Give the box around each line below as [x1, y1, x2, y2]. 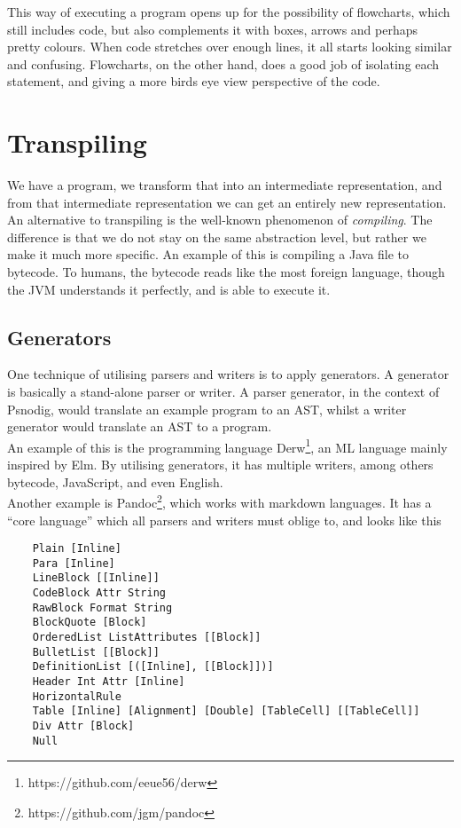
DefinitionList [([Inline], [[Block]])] [32, 660, 274, 674]
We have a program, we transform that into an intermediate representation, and [7, 176, 442, 194]
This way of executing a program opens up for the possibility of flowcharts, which [7, 3, 450, 20]
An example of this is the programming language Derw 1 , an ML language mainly [7, 435, 448, 456]
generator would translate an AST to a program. [7, 417, 272, 436]
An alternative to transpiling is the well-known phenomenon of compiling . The [7, 210, 433, 229]
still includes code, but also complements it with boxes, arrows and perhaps [7, 20, 418, 38]
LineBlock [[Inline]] [32, 572, 160, 585]
